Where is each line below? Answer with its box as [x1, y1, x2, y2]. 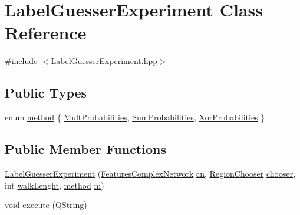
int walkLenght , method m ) [5, 179, 104, 191]
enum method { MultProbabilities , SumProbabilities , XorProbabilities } [5, 111, 265, 123]
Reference [5, 21, 87, 45]
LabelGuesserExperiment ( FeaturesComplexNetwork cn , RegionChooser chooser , [5, 167, 296, 179]
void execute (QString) [5, 199, 87, 211]
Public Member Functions [5, 140, 166, 158]
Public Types [5, 83, 87, 102]
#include [5, 55, 38, 67]
